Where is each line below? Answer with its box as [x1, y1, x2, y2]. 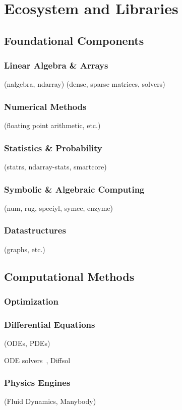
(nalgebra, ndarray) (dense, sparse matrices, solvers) [4, 79, 165, 89]
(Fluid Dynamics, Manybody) [4, 396, 96, 406]
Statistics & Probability [4, 141, 102, 154]
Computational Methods [4, 268, 135, 284]
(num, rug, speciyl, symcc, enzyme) [4, 202, 113, 213]
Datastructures [4, 224, 66, 237]
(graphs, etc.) [4, 244, 45, 254]
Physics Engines [4, 376, 71, 389]
